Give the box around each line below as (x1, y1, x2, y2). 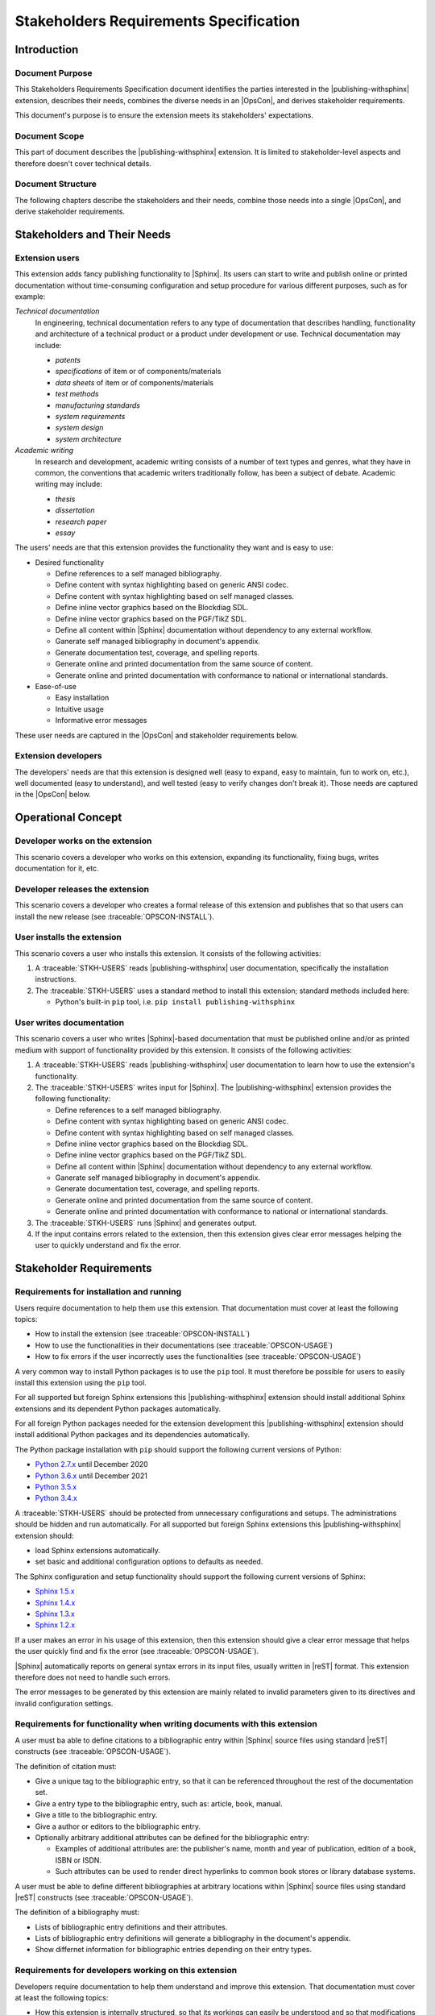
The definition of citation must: (14, 1761, 117, 1771)
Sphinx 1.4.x (35, 1597, 76, 1607)
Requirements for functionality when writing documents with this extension (14, 1718, 317, 1730)
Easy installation (55, 693, 110, 703)
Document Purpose (14, 67, 93, 78)
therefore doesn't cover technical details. (14, 158, 152, 168)
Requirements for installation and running (14, 1286, 181, 1298)
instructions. (35, 974, 77, 984)
